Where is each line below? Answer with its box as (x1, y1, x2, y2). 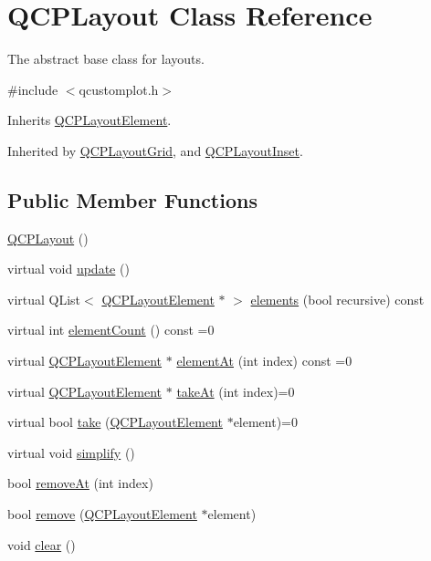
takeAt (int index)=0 (176, 381, 295, 400)
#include (7, 79, 58, 99)
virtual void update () (7, 259, 130, 278)
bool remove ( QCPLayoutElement (7, 504, 197, 524)
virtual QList (7, 289, 81, 308)
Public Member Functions (7, 185, 258, 213)
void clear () (7, 535, 76, 554)
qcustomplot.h (79, 79, 159, 99)
